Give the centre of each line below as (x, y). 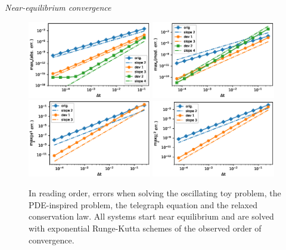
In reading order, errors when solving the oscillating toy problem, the (155, 193)
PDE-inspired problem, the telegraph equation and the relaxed (143, 204)
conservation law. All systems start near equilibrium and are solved (151, 216)
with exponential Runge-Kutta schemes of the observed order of (145, 228)
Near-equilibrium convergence (58, 7)
